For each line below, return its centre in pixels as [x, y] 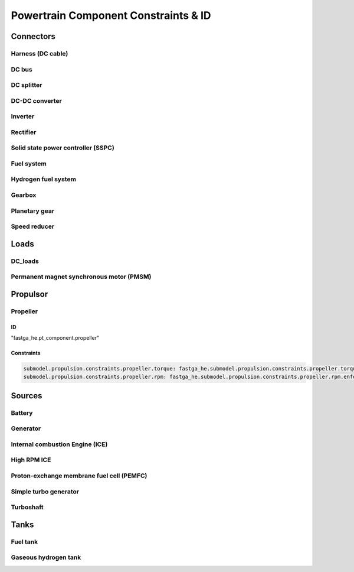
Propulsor [29, 294]
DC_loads [25, 261]
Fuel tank [24, 542]
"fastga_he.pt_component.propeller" [55, 338]
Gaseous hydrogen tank [46, 557]
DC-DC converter [36, 100]
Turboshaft [27, 507]
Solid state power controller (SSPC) [63, 148]
